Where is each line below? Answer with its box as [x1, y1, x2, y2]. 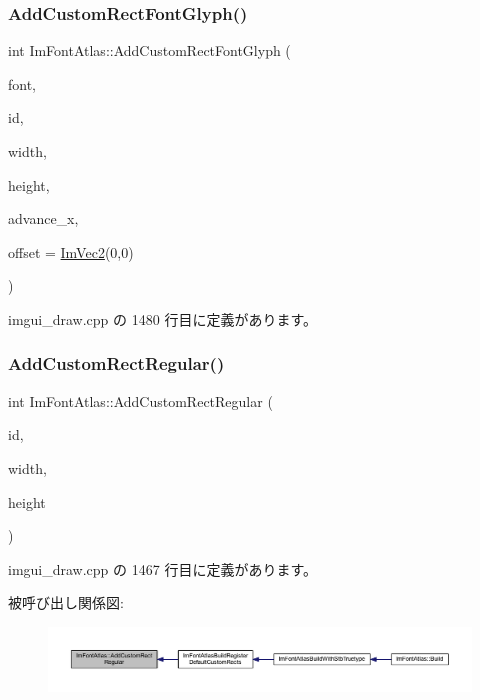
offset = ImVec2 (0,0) [8, 241, 134, 262]
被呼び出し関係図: [8, 592, 124, 613]
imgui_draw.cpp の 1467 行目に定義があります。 [8, 558, 317, 579]
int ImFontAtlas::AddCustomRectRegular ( [8, 390, 273, 411]
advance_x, [8, 208, 79, 229]
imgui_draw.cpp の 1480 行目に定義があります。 [8, 308, 317, 329]
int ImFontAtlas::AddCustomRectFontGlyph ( [8, 40, 291, 61]
